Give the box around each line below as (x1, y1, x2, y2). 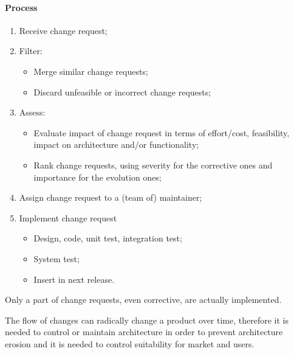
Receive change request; (19, 24, 108, 36)
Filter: (19, 44, 43, 57)
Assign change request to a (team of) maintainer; (19, 191, 202, 204)
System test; (33, 252, 80, 265)
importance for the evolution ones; (33, 170, 162, 183)
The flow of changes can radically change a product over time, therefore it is (5, 313, 289, 326)
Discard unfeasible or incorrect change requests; (33, 85, 211, 98)
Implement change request (19, 211, 117, 224)
